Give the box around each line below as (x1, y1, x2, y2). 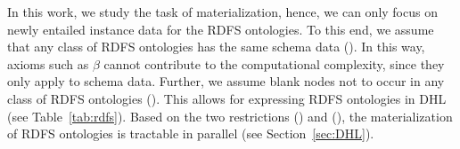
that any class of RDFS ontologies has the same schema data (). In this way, (7, 37, 425, 56)
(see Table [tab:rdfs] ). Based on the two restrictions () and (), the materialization (7, 106, 453, 125)
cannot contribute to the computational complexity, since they (103, 54, 445, 73)
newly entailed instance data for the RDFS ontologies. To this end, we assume (7, 20, 434, 38)
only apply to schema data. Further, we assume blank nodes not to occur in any (7, 72, 445, 90)
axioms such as (7, 54, 89, 73)
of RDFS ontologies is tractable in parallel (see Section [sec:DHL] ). (7, 124, 374, 143)
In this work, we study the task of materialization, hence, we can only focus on (7, 3, 438, 20)
